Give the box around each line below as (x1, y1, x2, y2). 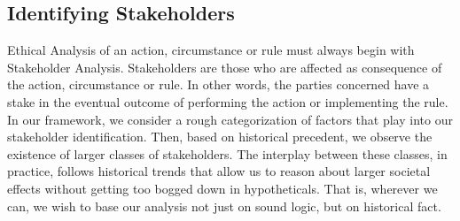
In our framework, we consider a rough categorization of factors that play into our (7, 110, 453, 128)
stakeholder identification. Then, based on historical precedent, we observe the (7, 127, 433, 146)
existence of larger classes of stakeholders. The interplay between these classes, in (7, 144, 448, 163)
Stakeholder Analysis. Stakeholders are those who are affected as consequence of (7, 57, 442, 76)
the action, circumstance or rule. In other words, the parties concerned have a (7, 75, 430, 94)
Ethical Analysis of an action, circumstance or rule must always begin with (7, 41, 415, 59)
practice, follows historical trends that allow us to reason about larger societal (7, 162, 431, 180)
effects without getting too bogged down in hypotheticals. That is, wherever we (7, 179, 438, 197)
